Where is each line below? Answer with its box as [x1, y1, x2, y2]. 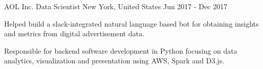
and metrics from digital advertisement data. [4, 28, 145, 39]
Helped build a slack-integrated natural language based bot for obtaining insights [4, 18, 259, 29]
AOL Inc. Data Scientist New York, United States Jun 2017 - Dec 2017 [4, 1, 228, 11]
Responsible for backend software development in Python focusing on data [4, 45, 237, 56]
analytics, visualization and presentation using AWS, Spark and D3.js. [4, 55, 225, 66]
